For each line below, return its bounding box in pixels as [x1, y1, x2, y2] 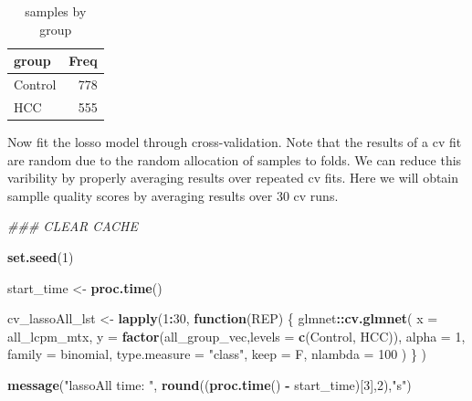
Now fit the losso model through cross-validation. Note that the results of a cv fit [7, 132, 462, 151]
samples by [25, 2, 87, 20]
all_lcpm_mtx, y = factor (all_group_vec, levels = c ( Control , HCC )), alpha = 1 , [7, 326, 466, 345]
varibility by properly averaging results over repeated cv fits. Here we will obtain [7, 168, 459, 187]
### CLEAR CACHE [7, 216, 138, 236]
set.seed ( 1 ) [7, 247, 74, 266]
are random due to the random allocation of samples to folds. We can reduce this [7, 150, 462, 169]
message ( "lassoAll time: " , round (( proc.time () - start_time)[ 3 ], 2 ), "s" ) [7, 375, 412, 394]
